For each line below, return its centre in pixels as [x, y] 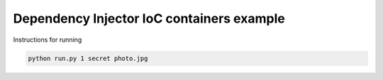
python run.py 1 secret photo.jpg [88, 58]
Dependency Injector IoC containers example [149, 18]
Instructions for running [48, 40]
